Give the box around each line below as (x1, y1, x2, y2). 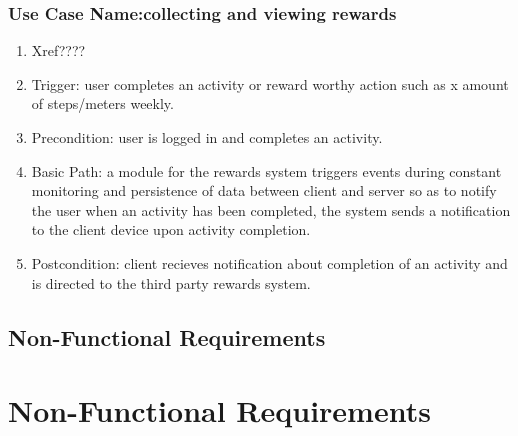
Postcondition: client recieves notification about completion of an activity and (31, 252, 508, 273)
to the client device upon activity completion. (31, 219, 311, 240)
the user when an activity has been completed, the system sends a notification (31, 199, 511, 220)
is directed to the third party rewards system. (31, 272, 311, 293)
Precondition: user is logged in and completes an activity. (31, 127, 383, 147)
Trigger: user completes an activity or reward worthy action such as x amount (31, 73, 509, 94)
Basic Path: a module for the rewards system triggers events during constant (31, 160, 502, 181)
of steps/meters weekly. (31, 93, 174, 114)
